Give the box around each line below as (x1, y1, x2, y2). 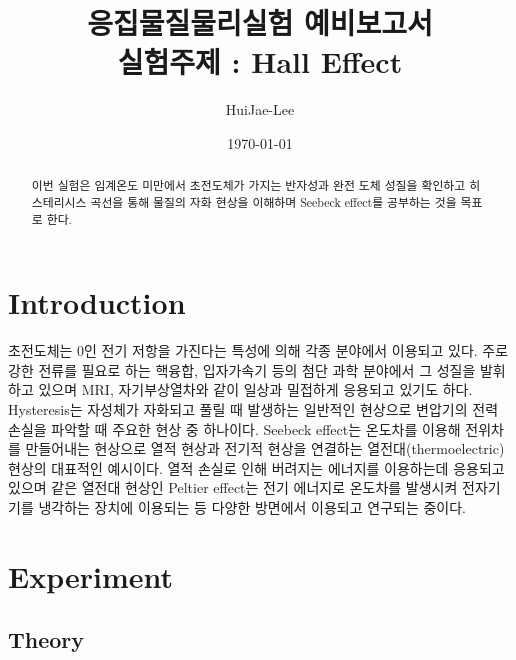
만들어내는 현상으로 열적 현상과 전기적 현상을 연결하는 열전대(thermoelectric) (25, 438, 505, 459)
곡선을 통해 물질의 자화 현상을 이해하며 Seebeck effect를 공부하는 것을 (90, 193, 457, 210)
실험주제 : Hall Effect (117, 41, 403, 82)
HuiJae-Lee (225, 99, 295, 120)
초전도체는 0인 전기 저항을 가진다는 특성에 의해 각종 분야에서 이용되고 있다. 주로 (8, 340, 509, 361)
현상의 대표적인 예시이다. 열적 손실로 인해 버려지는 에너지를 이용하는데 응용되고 (8, 457, 505, 478)
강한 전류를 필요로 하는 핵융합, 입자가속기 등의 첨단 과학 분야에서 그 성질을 (8, 359, 476, 380)
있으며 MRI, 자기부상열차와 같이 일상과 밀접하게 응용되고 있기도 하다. (38, 379, 473, 400)
